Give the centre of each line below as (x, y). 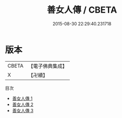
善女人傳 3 (23, 110)
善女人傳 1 (22, 98)
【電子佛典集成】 (48, 66)
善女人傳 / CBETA (82, 10)
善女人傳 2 (23, 104)
